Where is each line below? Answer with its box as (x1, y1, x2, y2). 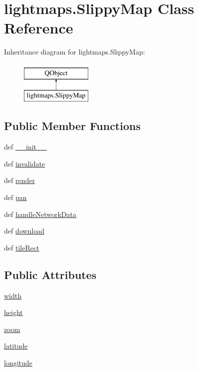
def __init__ (4, 141, 47, 152)
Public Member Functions (4, 118, 141, 133)
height (4, 307, 23, 317)
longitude (4, 357, 32, 368)
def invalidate (4, 158, 45, 168)
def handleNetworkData (4, 208, 76, 219)
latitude (4, 340, 28, 351)
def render (4, 175, 35, 185)
